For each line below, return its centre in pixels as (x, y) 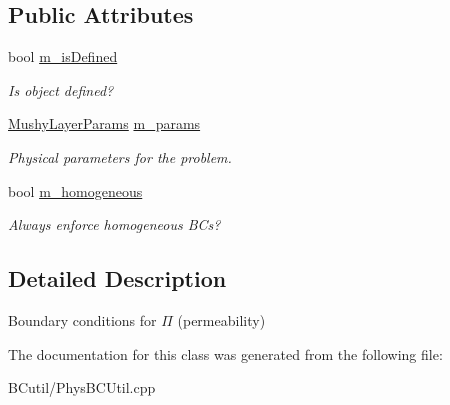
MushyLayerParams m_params (104, 123)
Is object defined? (61, 89)
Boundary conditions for (82, 319)
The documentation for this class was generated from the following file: (225, 353)
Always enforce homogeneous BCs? (114, 224)
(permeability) (221, 319)
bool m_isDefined (63, 56)
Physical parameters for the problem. (120, 156)
